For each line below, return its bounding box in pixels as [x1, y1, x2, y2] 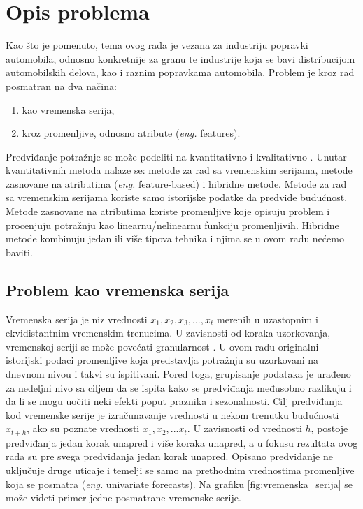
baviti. [6, 244, 33, 259]
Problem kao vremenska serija [6, 279, 229, 300]
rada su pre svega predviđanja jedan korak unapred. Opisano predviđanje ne [6, 449, 333, 464]
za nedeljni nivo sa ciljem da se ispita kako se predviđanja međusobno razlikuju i [6, 380, 352, 394]
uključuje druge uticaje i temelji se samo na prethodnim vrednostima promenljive [6, 463, 355, 478]
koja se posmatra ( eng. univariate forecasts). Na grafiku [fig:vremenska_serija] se [6, 476, 353, 491]
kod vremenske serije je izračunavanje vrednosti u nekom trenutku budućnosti [6, 407, 339, 422]
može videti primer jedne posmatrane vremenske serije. [6, 490, 241, 505]
